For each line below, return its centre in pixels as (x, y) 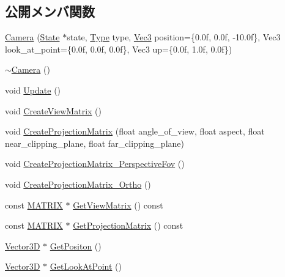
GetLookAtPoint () (86, 266)
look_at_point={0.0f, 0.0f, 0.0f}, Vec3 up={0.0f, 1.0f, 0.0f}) (119, 49)
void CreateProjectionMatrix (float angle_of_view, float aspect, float (135, 131)
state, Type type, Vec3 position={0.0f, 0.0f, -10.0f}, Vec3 (174, 37)
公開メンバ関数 (50, 11)
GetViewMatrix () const (118, 205)
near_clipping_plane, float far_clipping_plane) (94, 143)
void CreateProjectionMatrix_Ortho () (78, 184)
